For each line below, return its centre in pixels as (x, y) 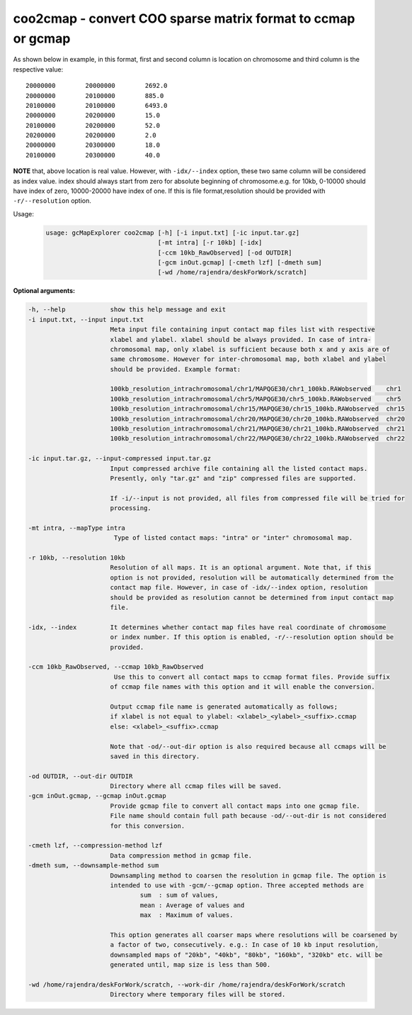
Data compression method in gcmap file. (181, 855)
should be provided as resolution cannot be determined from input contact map (252, 597)
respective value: (38, 69)
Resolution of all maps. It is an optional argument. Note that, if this (241, 568)
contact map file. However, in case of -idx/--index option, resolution (239, 588)
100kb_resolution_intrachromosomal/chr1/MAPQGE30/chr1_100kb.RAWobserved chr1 (256, 389)
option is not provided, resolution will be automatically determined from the (252, 577)
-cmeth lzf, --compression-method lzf (95, 845)
